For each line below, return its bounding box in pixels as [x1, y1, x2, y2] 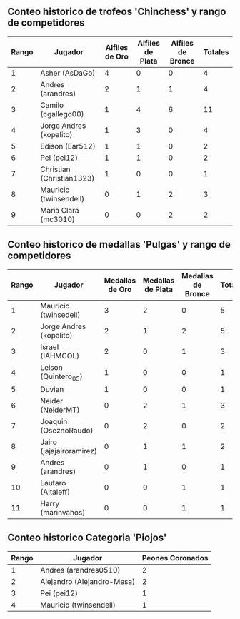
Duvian [40, 384, 64, 394]
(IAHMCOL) [40, 351, 80, 361]
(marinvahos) [40, 507, 86, 517]
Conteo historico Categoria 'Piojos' [7, 532, 167, 544]
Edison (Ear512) [40, 141, 96, 151]
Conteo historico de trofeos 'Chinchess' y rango [7, 6, 226, 18]
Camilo [40, 100, 64, 110]
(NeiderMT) [40, 405, 80, 415]
